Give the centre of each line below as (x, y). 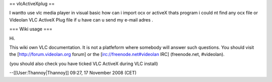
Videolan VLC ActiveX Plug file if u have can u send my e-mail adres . (81, 19)
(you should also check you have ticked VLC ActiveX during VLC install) (84, 63)
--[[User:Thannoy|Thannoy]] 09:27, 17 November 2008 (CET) (73, 73)
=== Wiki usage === (31, 29)
